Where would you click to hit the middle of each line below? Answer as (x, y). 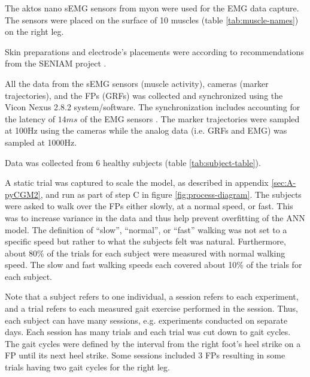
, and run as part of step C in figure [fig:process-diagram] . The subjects (171, 194)
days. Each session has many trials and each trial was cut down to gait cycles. (148, 332)
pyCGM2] (23, 194)
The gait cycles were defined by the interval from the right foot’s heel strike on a (153, 343)
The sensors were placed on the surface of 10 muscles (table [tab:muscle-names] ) (152, 19)
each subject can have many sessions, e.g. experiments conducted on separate (146, 320)
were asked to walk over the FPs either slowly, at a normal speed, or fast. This (149, 206)
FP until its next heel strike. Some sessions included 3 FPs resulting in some (145, 355)
